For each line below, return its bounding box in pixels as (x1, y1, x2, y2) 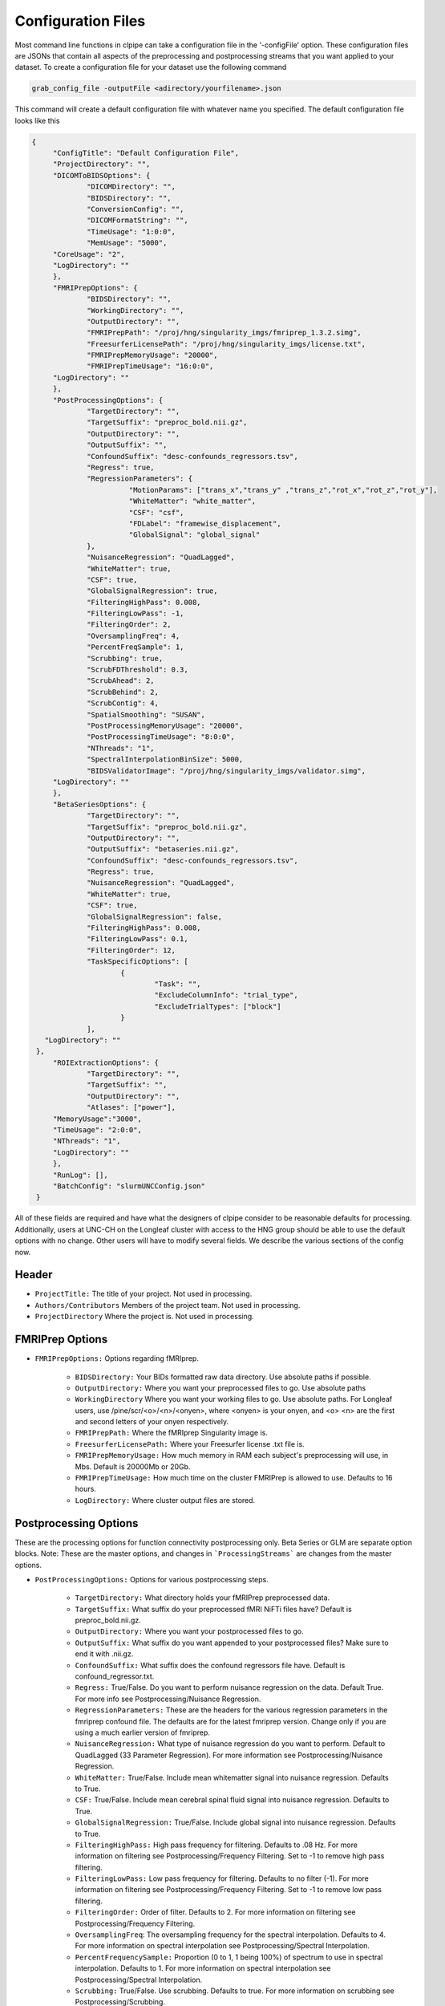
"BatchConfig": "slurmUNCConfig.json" (52, 1182, 206, 1191)
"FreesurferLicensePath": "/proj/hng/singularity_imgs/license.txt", (87, 339, 366, 348)
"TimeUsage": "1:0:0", (87, 227, 176, 236)
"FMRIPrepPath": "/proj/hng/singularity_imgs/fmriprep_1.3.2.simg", (87, 328, 362, 337)
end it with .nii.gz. (75, 1649, 134, 1659)
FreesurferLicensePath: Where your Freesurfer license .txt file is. (75, 1439, 305, 1448)
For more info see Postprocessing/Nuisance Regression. (75, 1694, 261, 1703)
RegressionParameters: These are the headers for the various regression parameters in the (75, 1705, 388, 1715)
